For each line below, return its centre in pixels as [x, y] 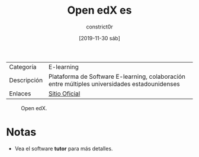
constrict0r [99, 27]
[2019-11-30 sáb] [99, 38]
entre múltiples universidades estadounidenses [114, 84]
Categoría [23, 67]
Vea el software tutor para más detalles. [64, 148]
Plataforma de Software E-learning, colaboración [117, 76]
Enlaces [20, 94]
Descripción [26, 80]
